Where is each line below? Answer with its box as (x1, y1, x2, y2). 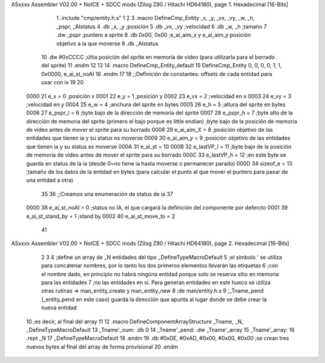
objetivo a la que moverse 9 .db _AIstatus (56, 40, 159, 47)
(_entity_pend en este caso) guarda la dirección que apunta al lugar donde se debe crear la (41, 296, 267, 303)
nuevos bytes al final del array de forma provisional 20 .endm (26, 343, 179, 350)
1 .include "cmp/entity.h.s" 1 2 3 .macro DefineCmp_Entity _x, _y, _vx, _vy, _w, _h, (56, 14, 255, 22)
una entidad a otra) (26, 176, 73, 184)
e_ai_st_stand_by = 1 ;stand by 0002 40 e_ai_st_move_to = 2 (26, 213, 175, 220)
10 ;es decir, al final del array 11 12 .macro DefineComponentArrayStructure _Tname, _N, (26, 318, 244, 325)
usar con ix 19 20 (41, 79, 84, 86)
